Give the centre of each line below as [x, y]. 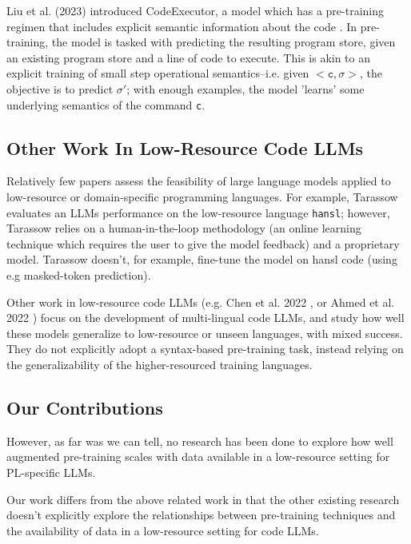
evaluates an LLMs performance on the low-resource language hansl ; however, [198, 212]
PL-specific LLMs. [51, 472]
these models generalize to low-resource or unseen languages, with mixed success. [205, 333]
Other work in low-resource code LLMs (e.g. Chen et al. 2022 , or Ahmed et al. [201, 302]
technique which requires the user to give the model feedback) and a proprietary [203, 243]
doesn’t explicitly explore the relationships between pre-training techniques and [201, 515]
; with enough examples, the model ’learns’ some [245, 88]
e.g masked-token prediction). [79, 275]
